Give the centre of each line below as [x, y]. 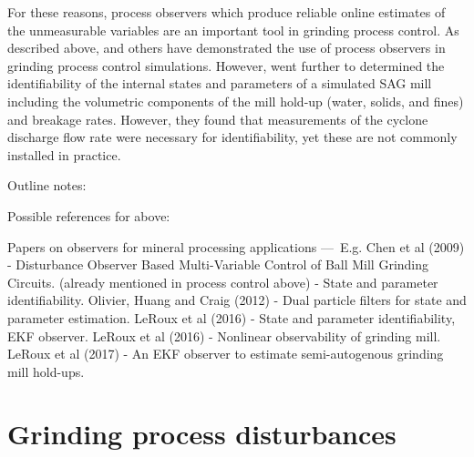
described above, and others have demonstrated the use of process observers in [227, 48]
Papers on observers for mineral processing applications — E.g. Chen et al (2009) [236, 246]
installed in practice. [64, 154]
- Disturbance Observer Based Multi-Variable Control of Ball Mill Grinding [218, 264]
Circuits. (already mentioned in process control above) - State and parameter [223, 282]
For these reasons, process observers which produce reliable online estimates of [227, 12]
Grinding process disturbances [202, 434]
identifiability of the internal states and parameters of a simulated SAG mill [220, 83]
